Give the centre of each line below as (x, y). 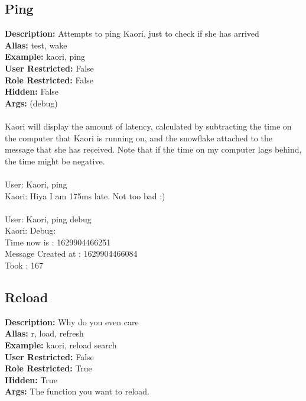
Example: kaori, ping (45, 56)
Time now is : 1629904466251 (58, 242)
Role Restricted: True (48, 368)
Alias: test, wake (36, 45)
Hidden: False (32, 91)
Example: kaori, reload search (61, 345)
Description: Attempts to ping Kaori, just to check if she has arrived (132, 33)
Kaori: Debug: (30, 230)
